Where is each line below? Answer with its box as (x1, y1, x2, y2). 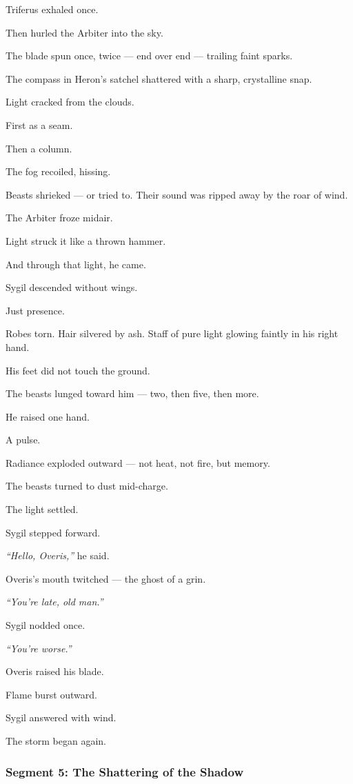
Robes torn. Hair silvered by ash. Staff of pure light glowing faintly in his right (6, 326, 339, 341)
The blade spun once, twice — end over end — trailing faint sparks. (6, 48, 293, 63)
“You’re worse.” (6, 641, 72, 655)
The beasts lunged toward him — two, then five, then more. (6, 386, 259, 401)
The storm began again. (6, 734, 106, 747)
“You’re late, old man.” (6, 594, 103, 609)
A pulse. (6, 432, 41, 447)
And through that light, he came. (6, 257, 146, 271)
